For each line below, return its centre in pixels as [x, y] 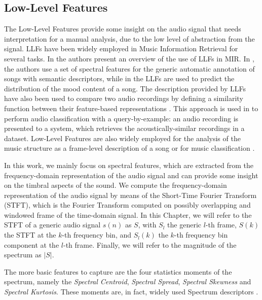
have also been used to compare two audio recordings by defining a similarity [124, 98]
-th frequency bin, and [97, 235]
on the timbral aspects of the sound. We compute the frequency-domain [116, 185]
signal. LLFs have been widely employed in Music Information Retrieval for [121, 48]
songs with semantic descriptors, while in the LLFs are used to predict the [119, 78]
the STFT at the [30, 235]
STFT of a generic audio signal [52, 225]
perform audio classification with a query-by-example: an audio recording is [121, 118]
